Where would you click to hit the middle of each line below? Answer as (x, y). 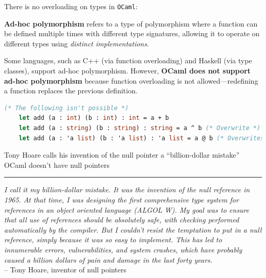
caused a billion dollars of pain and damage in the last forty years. (108, 259)
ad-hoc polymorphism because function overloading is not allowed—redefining (131, 80)
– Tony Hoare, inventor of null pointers (65, 270)
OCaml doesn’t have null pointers (57, 165)
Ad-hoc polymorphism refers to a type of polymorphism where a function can (131, 23)
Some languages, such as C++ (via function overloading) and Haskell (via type (128, 60)
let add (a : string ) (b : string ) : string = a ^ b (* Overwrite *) (140, 128)
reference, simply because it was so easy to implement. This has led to (113, 239)
